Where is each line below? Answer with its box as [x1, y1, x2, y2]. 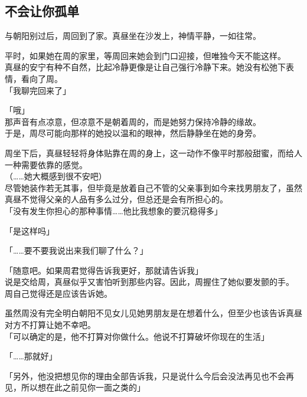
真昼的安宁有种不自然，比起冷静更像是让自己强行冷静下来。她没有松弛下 [5, 61, 286, 73]
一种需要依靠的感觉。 [5, 158, 87, 170]
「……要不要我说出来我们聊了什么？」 [5, 244, 148, 257]
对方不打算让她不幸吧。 [5, 319, 96, 331]
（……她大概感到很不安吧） [5, 170, 107, 182]
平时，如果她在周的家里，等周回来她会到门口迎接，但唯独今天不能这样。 [5, 49, 286, 61]
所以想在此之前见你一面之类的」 [21, 381, 145, 393]
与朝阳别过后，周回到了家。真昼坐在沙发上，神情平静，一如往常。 [5, 29, 261, 42]
